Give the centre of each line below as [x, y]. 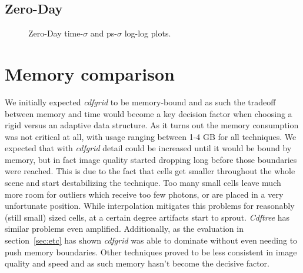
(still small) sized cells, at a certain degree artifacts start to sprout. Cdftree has [147, 217]
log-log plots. [148, 33]
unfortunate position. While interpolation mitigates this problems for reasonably [150, 206]
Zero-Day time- [56, 33]
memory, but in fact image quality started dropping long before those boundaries [151, 159]
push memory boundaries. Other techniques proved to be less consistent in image [151, 252]
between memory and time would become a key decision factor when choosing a [149, 113]
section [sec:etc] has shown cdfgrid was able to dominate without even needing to [151, 240]
